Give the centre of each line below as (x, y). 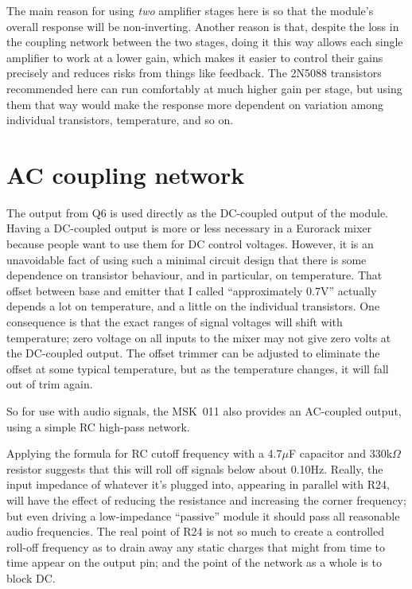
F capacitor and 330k (340, 453)
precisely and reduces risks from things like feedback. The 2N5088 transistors (194, 73)
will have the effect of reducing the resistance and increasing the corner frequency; (206, 499)
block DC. (31, 577)
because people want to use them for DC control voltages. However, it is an (190, 244)
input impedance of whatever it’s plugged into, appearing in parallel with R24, (198, 484)
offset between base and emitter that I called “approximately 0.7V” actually (192, 290)
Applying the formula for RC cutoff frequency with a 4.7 (144, 453)
